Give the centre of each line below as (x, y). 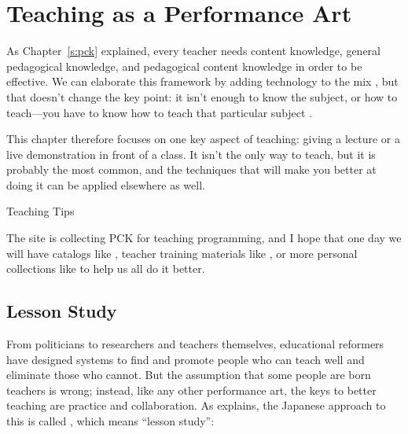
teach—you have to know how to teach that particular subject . (160, 112)
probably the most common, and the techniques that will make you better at (191, 169)
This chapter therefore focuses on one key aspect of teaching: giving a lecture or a (203, 139)
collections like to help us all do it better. (106, 268)
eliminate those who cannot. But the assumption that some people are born (189, 375)
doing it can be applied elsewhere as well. (106, 184)
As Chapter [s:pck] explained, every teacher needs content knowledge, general (193, 51)
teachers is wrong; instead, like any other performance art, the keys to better (191, 390)
